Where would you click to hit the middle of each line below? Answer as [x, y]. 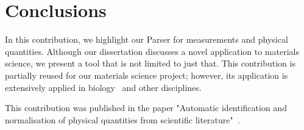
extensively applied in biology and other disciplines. [103, 87]
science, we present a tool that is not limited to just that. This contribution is [150, 63]
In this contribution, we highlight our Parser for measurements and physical [147, 39]
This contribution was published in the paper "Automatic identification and [146, 108]
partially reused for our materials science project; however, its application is [147, 75]
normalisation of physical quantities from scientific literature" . [122, 119]
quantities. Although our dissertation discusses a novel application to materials [152, 51]
